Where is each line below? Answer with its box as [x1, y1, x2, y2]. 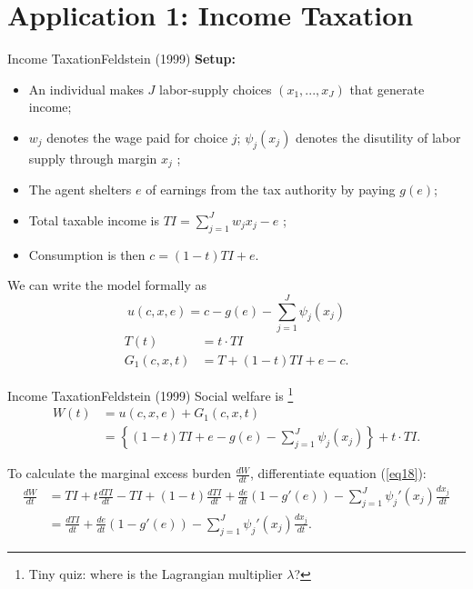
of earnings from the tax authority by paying [146, 180, 396, 199]
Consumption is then [28, 245, 146, 264]
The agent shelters [28, 180, 132, 199]
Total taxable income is [28, 210, 159, 229]
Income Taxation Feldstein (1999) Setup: [7, 49, 236, 68]
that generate [349, 79, 425, 98]
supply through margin [28, 148, 157, 167]
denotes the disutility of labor [296, 127, 461, 146]
